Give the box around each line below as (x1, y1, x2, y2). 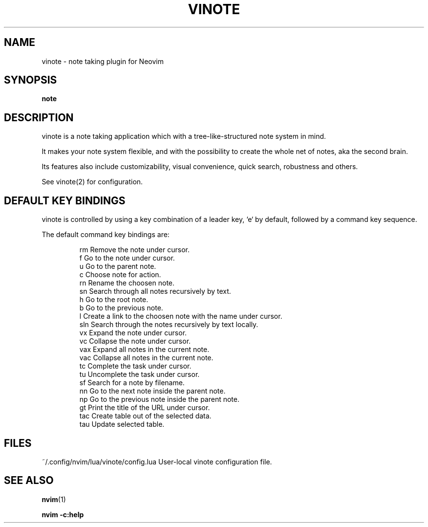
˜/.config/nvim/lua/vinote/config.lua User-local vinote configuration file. (42, 457, 272, 466)
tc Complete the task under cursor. (79, 362, 192, 371)
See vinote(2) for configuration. (42, 177, 143, 186)
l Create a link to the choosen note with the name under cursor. (79, 312, 282, 321)
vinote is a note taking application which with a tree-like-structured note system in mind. (42, 132, 326, 141)
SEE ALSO (4, 474, 54, 487)
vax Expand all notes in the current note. (79, 345, 210, 354)
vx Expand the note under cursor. (79, 329, 187, 337)
